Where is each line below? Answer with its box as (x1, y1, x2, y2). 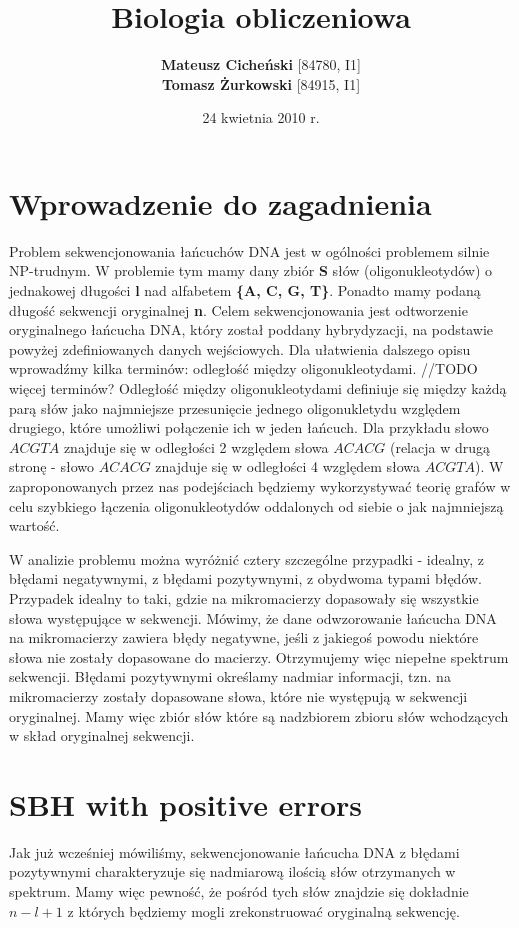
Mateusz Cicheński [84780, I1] (160, 54, 362, 75)
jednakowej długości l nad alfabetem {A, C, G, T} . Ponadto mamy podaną (9, 280, 481, 301)
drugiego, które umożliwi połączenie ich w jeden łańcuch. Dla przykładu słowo (9, 417, 489, 438)
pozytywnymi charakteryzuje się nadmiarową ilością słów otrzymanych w (9, 861, 456, 882)
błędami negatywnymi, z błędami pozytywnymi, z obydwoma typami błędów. (9, 568, 482, 589)
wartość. (9, 515, 60, 536)
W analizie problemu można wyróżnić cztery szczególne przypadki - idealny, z (9, 548, 485, 569)
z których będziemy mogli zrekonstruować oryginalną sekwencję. (67, 900, 460, 921)
